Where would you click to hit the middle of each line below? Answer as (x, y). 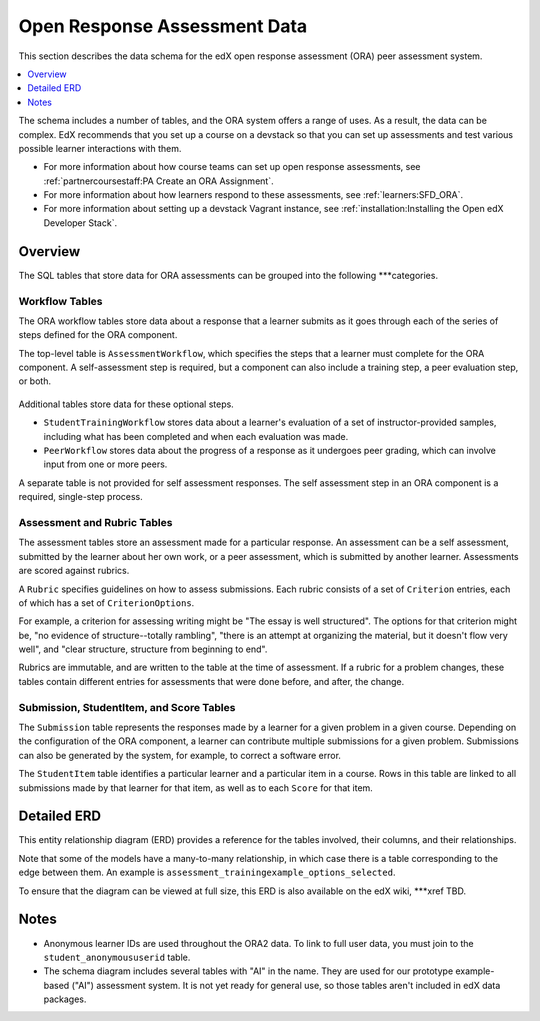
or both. (35, 381)
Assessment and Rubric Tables (95, 522)
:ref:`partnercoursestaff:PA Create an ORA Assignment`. (158, 181)
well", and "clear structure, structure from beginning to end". (143, 649)
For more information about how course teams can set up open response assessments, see (232, 167)
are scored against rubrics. (74, 571)
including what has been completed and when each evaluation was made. (196, 436)
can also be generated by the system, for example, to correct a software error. (180, 755)
